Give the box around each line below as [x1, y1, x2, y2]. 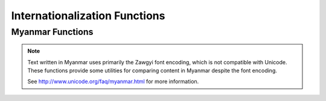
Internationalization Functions [11, 9, 165, 22]
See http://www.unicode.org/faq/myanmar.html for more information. [27, 78, 199, 85]
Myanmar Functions [11, 26, 94, 37]
